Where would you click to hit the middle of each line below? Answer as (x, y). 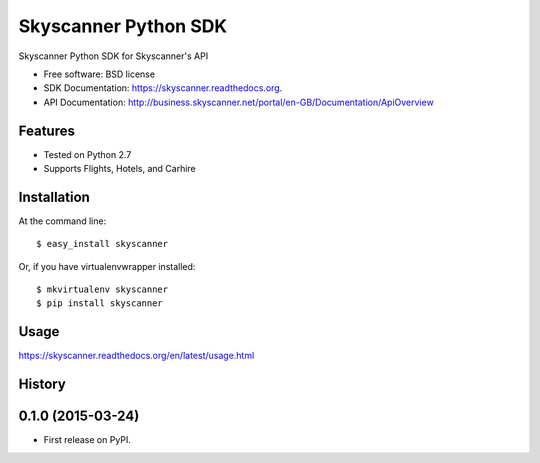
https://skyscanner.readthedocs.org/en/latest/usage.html (136, 356)
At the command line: (62, 221)
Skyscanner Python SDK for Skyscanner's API (113, 56)
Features (46, 130)
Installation (54, 196)
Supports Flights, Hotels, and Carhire (120, 169)
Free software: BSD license (99, 74)
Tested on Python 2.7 (87, 154)
